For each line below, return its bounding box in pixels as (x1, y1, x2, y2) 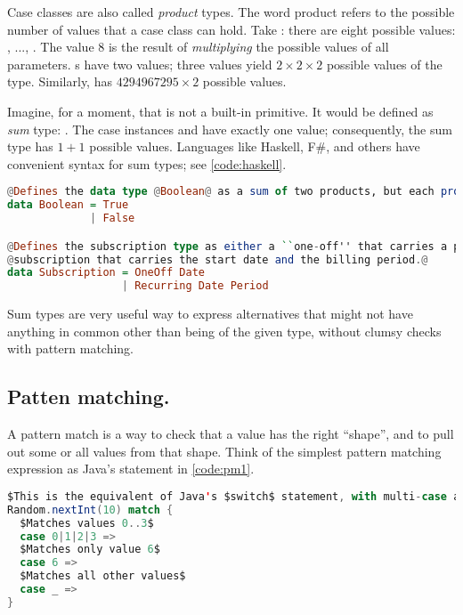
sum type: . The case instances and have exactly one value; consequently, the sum (7, 119, 452, 138)
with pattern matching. (7, 339, 134, 358)
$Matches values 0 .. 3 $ (20, 516, 154, 530)
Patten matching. (7, 383, 170, 410)
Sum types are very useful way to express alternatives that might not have (7, 304, 413, 323)
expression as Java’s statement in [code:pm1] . (7, 459, 255, 478)
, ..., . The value (7, 37, 94, 56)
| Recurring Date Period (121, 279, 269, 293)
